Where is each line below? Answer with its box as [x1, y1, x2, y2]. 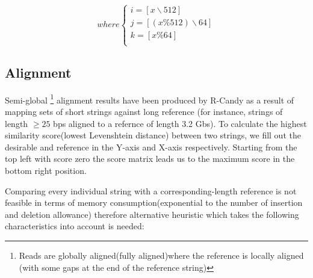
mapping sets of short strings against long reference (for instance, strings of [5, 105, 283, 118]
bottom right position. [5, 164, 87, 177]
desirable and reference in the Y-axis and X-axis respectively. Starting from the [5, 140, 297, 153]
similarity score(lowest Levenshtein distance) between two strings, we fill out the [5, 129, 301, 141]
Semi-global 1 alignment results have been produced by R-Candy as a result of [5, 91, 294, 106]
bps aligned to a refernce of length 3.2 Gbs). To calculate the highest [53, 117, 307, 129]
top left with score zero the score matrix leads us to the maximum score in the [5, 152, 295, 165]
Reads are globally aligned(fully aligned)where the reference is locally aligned [19, 249, 304, 262]
